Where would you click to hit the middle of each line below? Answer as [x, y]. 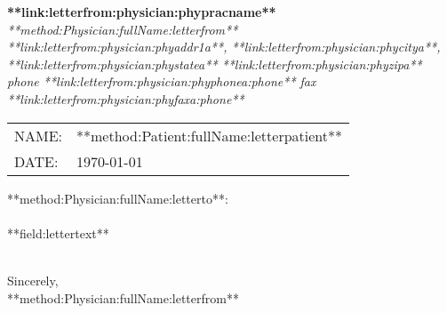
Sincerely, [33, 280]
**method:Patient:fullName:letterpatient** [210, 135]
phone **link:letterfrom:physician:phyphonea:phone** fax [162, 81]
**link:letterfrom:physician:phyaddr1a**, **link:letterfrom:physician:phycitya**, [224, 47]
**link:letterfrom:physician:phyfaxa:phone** [126, 98]
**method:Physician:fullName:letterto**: [118, 198]
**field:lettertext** [58, 233]
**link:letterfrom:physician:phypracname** [142, 12]
